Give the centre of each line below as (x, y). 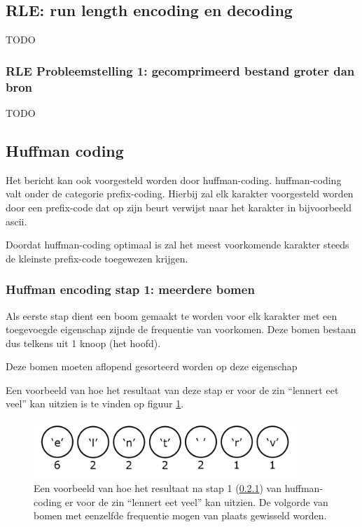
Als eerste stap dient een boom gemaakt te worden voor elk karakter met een (172, 315)
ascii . (16, 221)
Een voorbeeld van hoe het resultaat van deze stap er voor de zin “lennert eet (172, 389)
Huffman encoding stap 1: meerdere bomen (130, 289)
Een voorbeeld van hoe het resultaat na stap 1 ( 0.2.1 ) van (158, 488)
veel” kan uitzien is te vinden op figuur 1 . (95, 403)
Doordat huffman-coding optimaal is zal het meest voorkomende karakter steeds (177, 245)
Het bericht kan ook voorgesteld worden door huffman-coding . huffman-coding (174, 180)
